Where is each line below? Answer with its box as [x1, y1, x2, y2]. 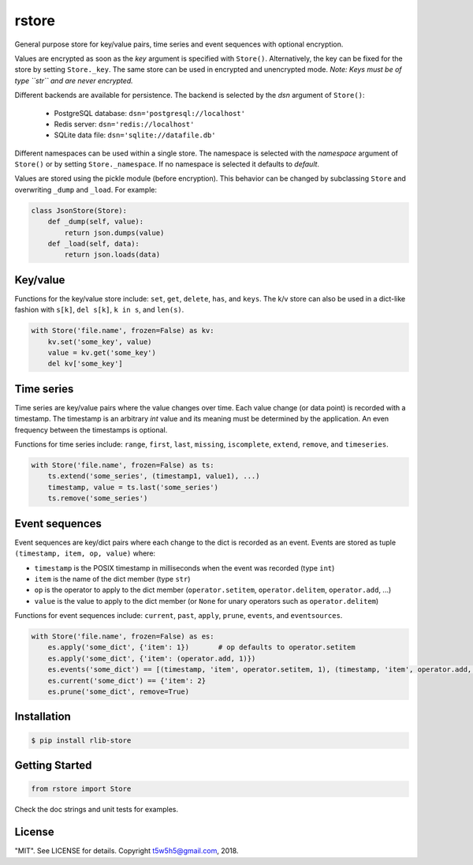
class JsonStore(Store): [31, 206, 128, 215]
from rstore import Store [31, 784, 132, 793]
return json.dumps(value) [64, 228, 165, 237]
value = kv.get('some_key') [47, 348, 157, 358]
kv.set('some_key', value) [47, 337, 153, 346]
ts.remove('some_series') [47, 494, 148, 503]
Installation [14, 710, 71, 724]
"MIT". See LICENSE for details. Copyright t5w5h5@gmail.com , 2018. [14, 846, 239, 856]
